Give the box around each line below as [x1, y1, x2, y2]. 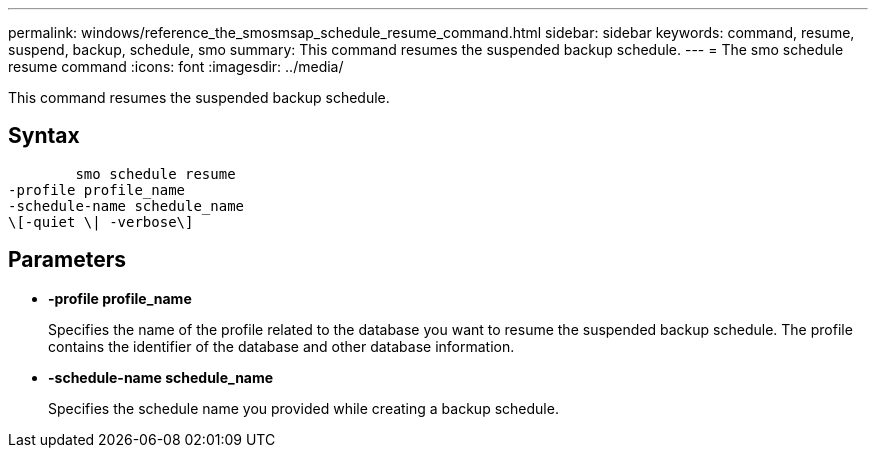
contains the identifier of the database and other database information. [48, 337, 515, 355]
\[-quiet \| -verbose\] [8, 213, 194, 230]
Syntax [8, 123, 80, 149]
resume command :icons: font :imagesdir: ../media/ [8, 58, 344, 75]
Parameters [8, 247, 126, 273]
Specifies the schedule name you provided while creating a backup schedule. [48, 399, 559, 417]
